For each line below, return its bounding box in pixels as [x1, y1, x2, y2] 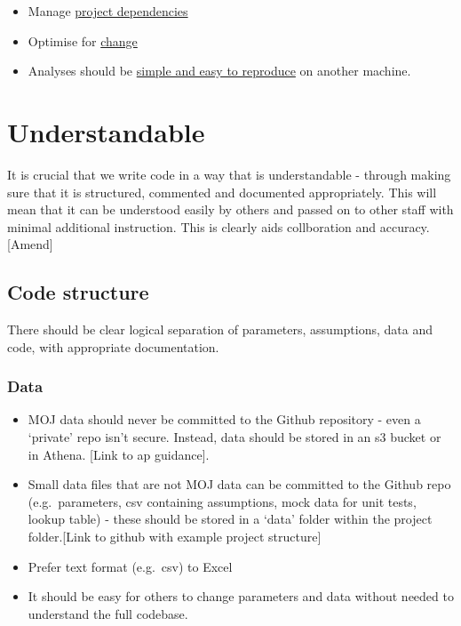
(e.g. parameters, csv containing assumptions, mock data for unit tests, [28, 492, 417, 510]
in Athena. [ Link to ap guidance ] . [28, 445, 210, 463]
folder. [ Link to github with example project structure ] [28, 527, 322, 546]
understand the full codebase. [28, 604, 188, 622]
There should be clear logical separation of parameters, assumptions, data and [7, 320, 433, 339]
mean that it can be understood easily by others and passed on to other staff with [7, 200, 454, 219]
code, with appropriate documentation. [7, 337, 219, 356]
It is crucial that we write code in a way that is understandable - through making [7, 165, 451, 183]
